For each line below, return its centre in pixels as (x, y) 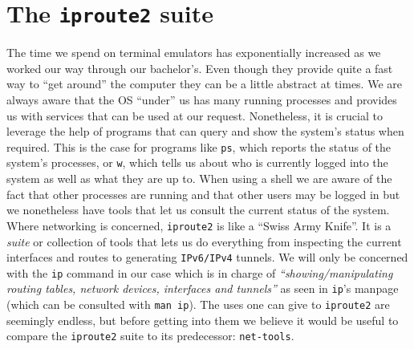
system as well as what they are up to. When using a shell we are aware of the (199, 179)
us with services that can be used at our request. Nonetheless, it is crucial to (195, 115)
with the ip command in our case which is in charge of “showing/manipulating (200, 272)
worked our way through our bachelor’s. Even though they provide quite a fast (200, 68)
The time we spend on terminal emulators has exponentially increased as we (194, 53)
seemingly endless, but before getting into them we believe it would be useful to (203, 320)
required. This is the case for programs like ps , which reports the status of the (199, 146)
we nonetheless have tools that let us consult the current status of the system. (198, 210)
